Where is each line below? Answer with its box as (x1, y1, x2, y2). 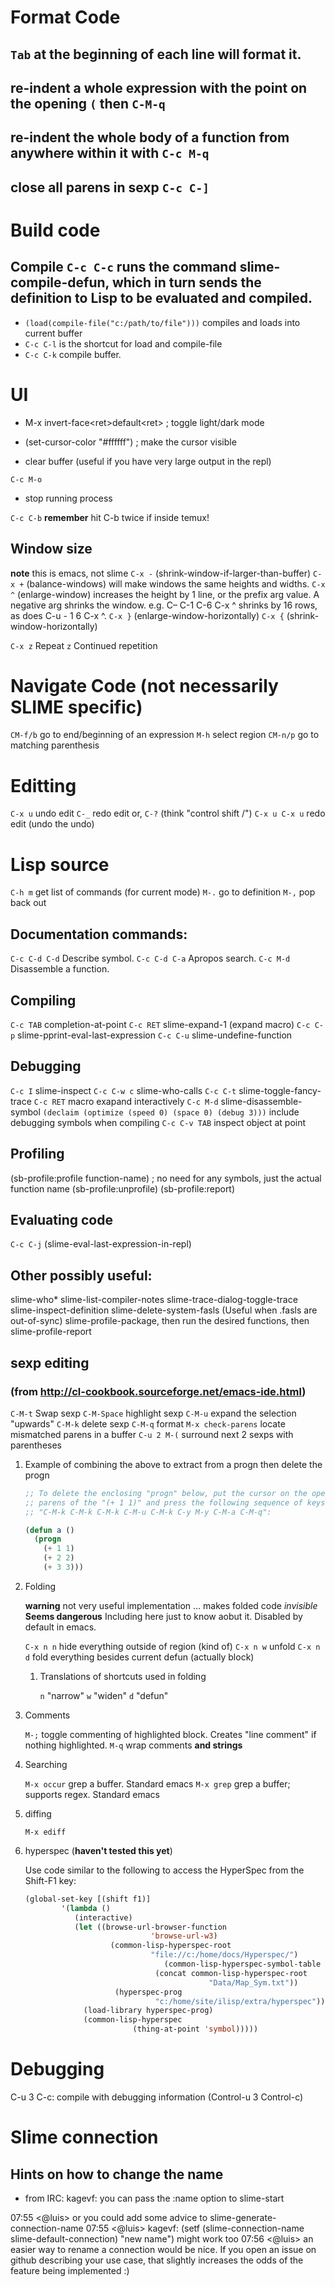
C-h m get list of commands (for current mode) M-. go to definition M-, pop (10, 886, 316, 898)
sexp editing (10, 1354, 90, 1371)
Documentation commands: (10, 926, 188, 943)
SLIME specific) (10, 696, 143, 718)
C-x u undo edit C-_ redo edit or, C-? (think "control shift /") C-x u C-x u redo (10, 807, 326, 820)
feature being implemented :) (10, 2264, 130, 2276)
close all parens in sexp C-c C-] (10, 179, 210, 196)
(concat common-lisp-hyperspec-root (154, 1968, 308, 1978)
